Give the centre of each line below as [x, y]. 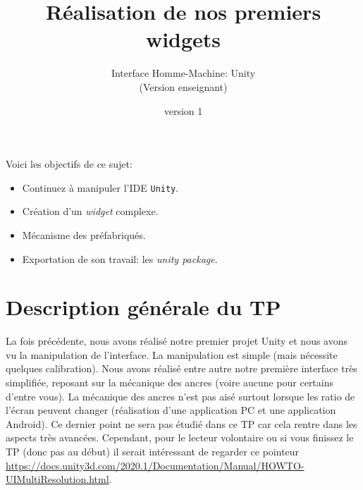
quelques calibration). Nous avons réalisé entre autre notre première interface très [181, 368]
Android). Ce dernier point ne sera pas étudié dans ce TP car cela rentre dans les [181, 423]
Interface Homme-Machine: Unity [183, 73]
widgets [183, 39]
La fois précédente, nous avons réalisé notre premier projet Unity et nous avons [177, 341]
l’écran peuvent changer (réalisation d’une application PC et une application [171, 410]
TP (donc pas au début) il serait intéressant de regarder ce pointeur [153, 451]
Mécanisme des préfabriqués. [84, 234]
